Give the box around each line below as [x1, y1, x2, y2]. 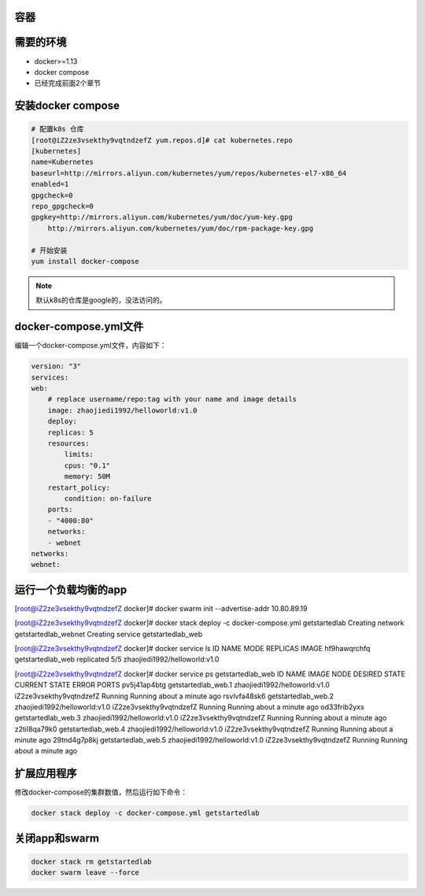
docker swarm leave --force [31, 868, 139, 877]
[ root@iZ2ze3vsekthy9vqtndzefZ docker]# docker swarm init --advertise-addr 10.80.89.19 [14, 603, 308, 613]
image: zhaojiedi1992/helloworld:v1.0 [47, 405, 198, 415]
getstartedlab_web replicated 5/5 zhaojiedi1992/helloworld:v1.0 [14, 654, 220, 665]
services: [31, 372, 69, 382]
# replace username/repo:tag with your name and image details [47, 394, 297, 404]
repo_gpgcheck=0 [31, 202, 94, 211]
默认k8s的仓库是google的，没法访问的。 [35, 295, 167, 305]
